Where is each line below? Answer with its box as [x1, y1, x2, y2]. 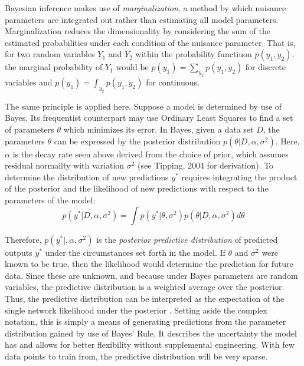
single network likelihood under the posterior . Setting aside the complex [5, 304, 267, 316]
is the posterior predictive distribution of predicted [96, 233, 278, 245]
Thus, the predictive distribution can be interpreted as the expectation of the [5, 292, 285, 304]
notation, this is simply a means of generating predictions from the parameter [5, 315, 286, 328]
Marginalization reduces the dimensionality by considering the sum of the [5, 25, 271, 37]
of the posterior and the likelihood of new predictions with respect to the [5, 182, 269, 194]
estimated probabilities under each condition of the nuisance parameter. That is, [5, 36, 296, 48]
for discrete [245, 61, 286, 73]
